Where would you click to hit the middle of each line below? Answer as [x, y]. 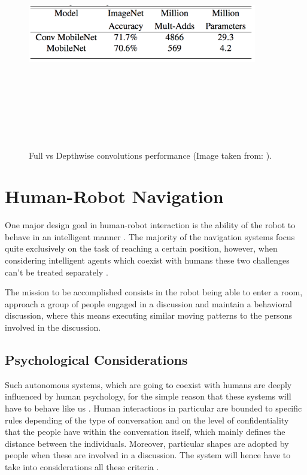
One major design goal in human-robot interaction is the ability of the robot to [150, 225]
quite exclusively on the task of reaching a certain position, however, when [141, 248]
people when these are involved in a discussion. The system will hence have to [148, 455]
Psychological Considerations [96, 359]
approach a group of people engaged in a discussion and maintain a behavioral [148, 303]
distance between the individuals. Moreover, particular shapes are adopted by [147, 443]
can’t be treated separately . [57, 272]
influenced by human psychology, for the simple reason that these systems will [148, 396]
